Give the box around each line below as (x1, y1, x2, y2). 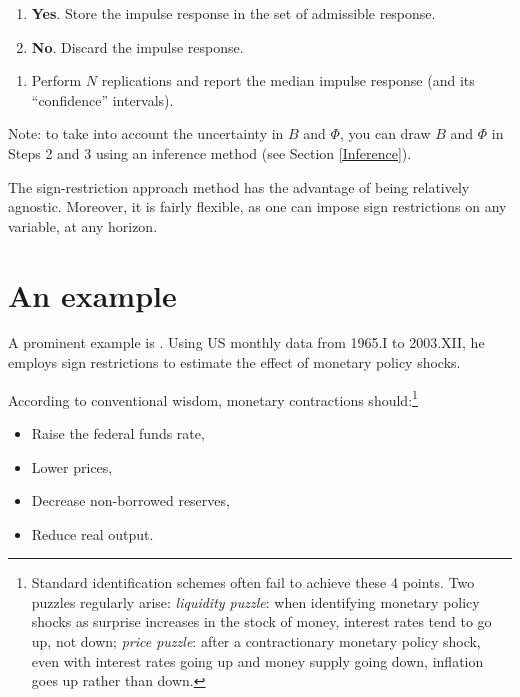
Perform (31, 70, 82, 91)
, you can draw (339, 123, 431, 144)
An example (8, 274, 177, 315)
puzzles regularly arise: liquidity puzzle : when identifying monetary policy (31, 591, 480, 612)
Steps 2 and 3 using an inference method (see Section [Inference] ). (8, 142, 412, 163)
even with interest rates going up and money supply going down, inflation (31, 650, 484, 671)
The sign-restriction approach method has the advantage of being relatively (8, 176, 470, 197)
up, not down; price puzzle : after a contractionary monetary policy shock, (31, 631, 481, 652)
